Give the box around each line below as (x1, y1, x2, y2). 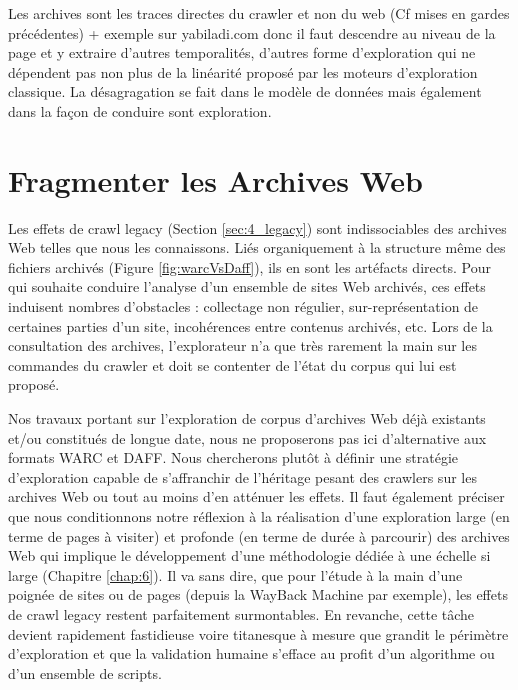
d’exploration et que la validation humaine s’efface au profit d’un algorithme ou (8, 643, 495, 664)
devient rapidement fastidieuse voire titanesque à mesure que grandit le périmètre (8, 623, 509, 644)
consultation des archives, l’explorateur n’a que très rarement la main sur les (8, 335, 477, 356)
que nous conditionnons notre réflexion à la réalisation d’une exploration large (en (8, 506, 510, 526)
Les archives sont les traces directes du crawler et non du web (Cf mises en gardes (8, 3, 510, 23)
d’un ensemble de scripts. (8, 662, 162, 683)
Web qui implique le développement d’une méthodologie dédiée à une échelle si (8, 545, 491, 566)
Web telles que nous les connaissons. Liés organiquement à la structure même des (8, 237, 506, 258)
